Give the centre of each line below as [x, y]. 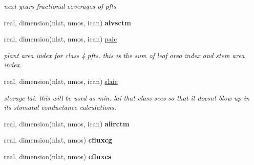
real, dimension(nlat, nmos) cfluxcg [58, 140]
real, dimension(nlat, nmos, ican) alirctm [67, 123]
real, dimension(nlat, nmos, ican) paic [61, 39]
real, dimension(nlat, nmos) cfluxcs [58, 156]
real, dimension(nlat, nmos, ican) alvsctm [68, 22]
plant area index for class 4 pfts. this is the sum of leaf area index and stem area [124, 55]
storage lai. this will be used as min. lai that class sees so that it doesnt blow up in [127, 97]
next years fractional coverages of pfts [60, 6]
